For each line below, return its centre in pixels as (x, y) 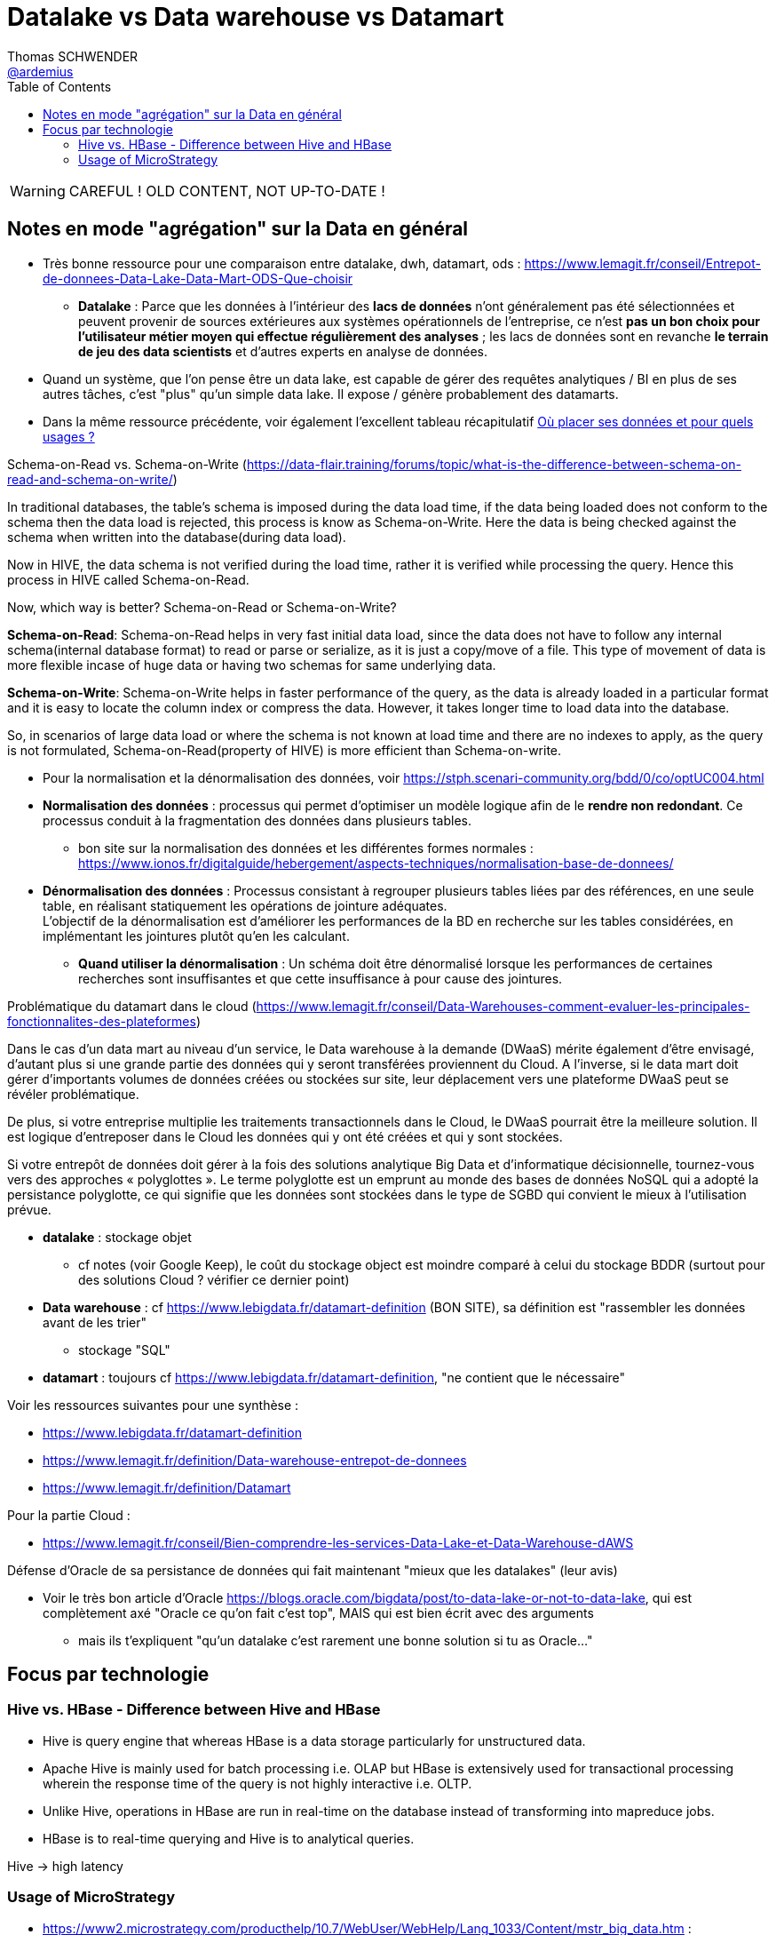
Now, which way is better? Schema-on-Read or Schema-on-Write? (202, 607)
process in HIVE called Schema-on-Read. (128, 579)
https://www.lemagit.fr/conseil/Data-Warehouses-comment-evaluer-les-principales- (503, 1006)
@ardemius (40, 71)
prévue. (29, 1209)
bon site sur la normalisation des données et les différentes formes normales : (306, 848)
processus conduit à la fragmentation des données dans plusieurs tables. (257, 820)
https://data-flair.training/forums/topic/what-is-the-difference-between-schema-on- (494, 464)
